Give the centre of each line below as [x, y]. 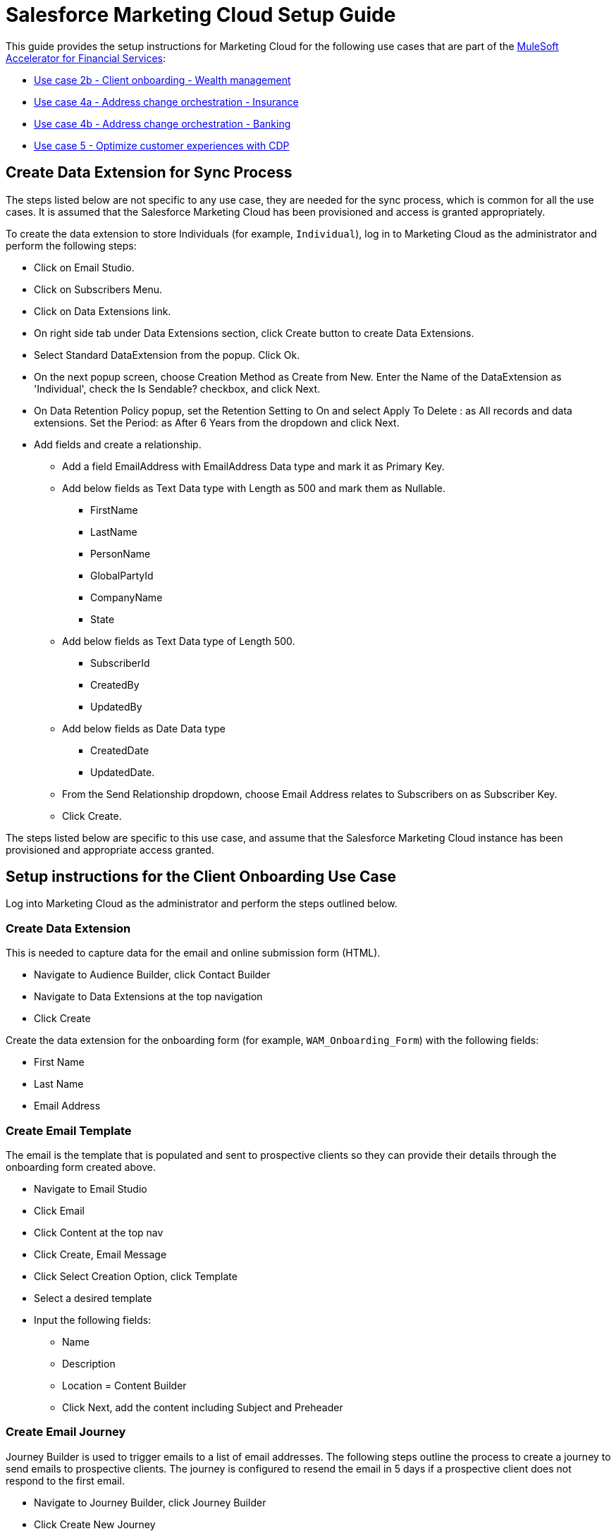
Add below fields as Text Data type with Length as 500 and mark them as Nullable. [254, 488]
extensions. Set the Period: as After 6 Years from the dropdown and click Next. [217, 422]
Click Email [59, 1210]
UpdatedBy [116, 706]
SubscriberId [120, 663]
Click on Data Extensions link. [103, 311]
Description [89, 1363]
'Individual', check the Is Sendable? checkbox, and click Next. [177, 388]
